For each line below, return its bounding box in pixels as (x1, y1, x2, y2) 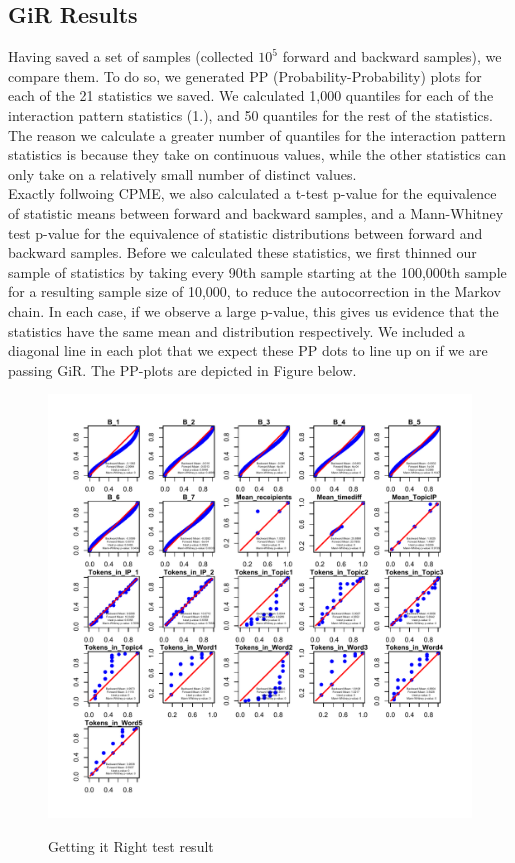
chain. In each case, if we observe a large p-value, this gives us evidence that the (8, 300, 499, 321)
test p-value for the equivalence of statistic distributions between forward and (8, 222, 483, 243)
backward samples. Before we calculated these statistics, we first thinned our (8, 242, 477, 263)
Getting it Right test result (48, 835, 214, 856)
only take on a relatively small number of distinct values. (8, 163, 357, 184)
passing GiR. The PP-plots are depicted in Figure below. (8, 359, 357, 380)
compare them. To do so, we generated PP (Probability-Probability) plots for (8, 65, 482, 86)
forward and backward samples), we (282, 46, 502, 67)
